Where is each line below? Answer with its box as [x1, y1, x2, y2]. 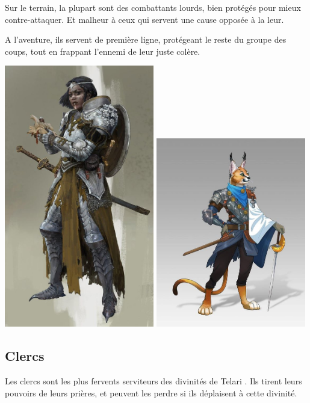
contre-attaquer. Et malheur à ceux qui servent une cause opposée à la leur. [5, 13, 284, 25]
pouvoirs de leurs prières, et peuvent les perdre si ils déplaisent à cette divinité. [5, 386, 297, 399]
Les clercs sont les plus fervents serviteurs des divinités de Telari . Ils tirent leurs [5, 375, 302, 387]
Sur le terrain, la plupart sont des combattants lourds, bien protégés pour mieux [5, 1, 301, 13]
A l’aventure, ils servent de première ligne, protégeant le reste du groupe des [5, 33, 287, 46]
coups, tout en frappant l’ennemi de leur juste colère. [5, 45, 200, 57]
